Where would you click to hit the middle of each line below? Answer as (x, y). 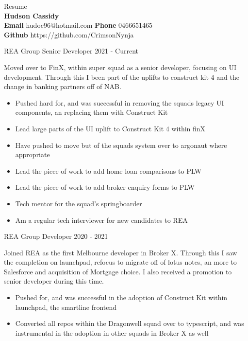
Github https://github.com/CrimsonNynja (69, 34)
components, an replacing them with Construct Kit (91, 112)
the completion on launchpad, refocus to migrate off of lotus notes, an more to (120, 262)
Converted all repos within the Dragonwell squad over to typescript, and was (130, 323)
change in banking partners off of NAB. (63, 86)
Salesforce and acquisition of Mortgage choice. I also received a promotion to (118, 271)
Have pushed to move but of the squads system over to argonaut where (121, 145)
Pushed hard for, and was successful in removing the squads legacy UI (120, 102)
